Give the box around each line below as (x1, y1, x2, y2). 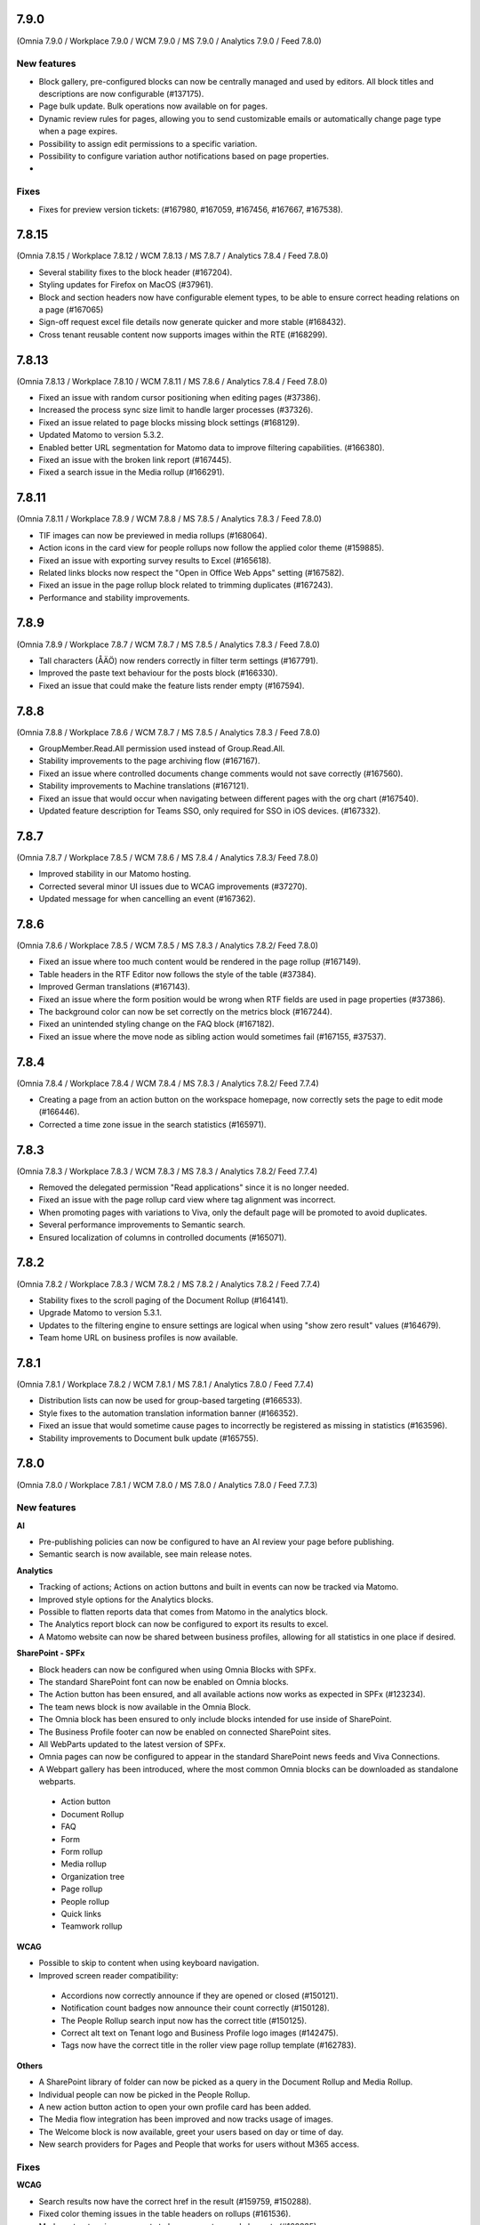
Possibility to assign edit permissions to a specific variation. (38, 138, 258, 149)
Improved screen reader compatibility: (38, 1970, 179, 1980)
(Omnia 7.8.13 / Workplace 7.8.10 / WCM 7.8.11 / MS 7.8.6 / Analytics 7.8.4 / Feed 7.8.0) (16, 376, 328, 386)
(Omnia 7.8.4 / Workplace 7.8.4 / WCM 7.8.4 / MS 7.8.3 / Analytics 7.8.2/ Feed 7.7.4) (16, 1078, 319, 1088)
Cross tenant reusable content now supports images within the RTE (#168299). (38, 329, 328, 340)
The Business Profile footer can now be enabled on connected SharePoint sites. (38, 1727, 332, 1737)
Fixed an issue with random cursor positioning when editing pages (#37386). (38, 392, 321, 403)
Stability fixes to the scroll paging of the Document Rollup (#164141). (38, 1295, 289, 1306)
